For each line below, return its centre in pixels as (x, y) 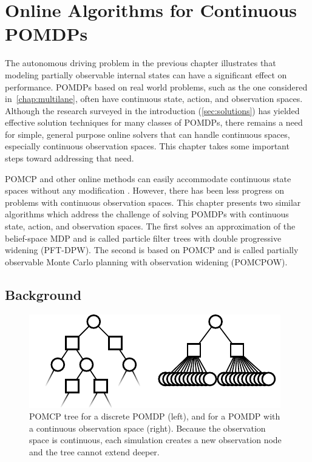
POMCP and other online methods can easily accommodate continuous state (148, 178)
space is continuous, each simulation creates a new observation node (155, 440)
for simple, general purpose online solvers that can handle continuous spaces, (148, 134)
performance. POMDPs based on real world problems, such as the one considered (156, 87)
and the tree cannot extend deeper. (94, 451)
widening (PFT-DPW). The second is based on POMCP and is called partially (152, 250)
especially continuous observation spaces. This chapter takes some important (147, 146)
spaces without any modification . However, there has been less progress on (144, 190)
